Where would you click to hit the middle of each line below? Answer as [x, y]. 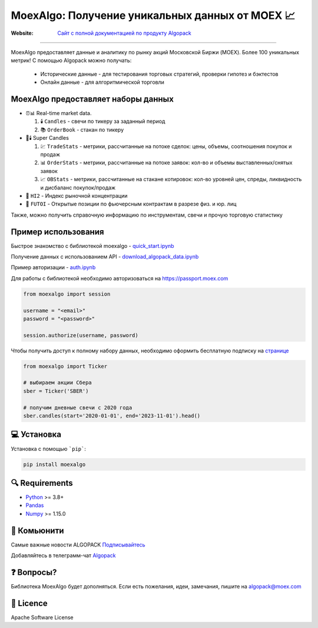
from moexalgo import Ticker [65, 366]
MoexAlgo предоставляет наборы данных [92, 99]
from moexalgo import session [67, 294]
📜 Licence [29, 603]
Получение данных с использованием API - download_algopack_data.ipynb [105, 256]
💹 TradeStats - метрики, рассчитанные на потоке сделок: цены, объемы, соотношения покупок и [166, 146]
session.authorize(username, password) [81, 335]
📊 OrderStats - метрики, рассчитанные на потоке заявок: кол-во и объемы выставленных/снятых [166, 163]
